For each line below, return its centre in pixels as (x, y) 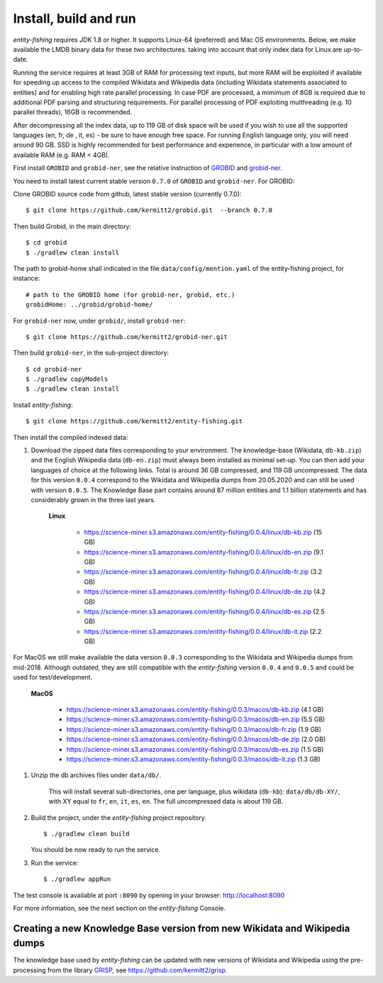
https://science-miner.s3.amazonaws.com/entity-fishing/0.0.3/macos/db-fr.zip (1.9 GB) (194, 729)
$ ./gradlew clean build (87, 834)
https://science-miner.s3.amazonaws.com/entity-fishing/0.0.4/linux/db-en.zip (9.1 (204, 552)
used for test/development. (53, 677)
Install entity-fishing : (43, 405)
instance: (27, 278)
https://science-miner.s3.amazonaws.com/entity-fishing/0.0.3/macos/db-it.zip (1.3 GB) (193, 759)
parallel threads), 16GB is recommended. (73, 112)
